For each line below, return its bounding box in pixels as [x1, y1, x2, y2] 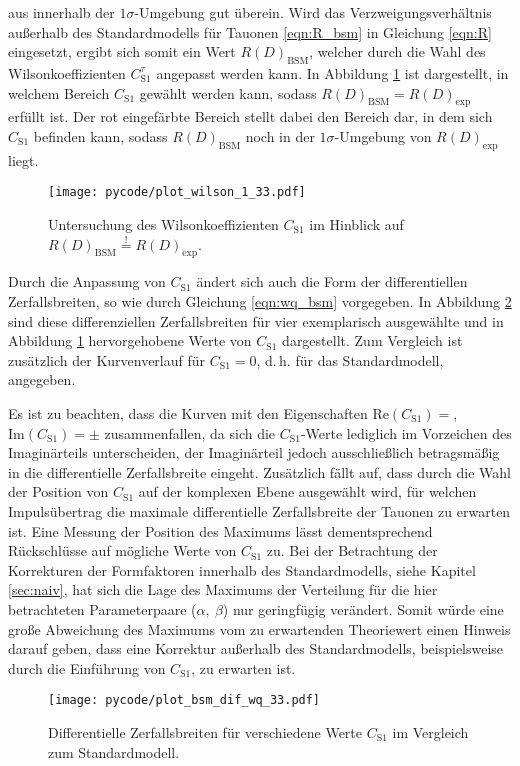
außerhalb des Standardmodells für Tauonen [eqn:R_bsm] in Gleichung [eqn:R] [8, 21, 492, 42]
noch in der [245, 125, 315, 146]
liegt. [8, 149, 39, 170]
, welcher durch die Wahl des [309, 41, 486, 62]
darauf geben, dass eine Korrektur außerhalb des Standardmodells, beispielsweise [8, 638, 504, 659]
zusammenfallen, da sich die [104, 422, 276, 443]
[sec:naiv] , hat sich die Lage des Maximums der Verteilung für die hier [8, 579, 438, 600]
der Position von [8, 481, 109, 502]
